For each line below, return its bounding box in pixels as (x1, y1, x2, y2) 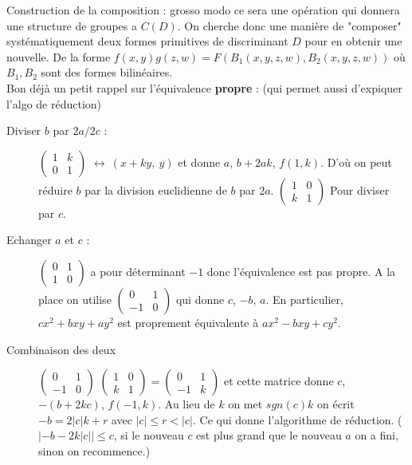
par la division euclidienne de (84, 181, 227, 198)
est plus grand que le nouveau (196, 427, 342, 443)
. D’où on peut (320, 153, 392, 170)
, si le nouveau (113, 427, 184, 443)
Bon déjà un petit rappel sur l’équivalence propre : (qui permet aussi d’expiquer (6, 79, 402, 96)
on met (228, 396, 263, 412)
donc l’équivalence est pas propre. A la (206, 262, 396, 279)
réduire (38, 181, 73, 198)
